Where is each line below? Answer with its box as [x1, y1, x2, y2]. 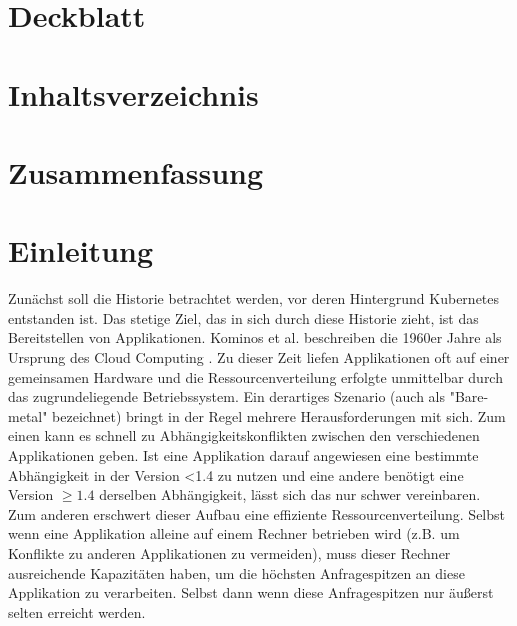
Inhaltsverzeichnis [8, 73, 259, 114]
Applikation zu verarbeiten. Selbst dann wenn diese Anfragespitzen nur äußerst [8, 582, 494, 603]
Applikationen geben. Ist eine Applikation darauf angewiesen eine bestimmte [8, 445, 479, 465]
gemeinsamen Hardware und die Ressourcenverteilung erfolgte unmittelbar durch [8, 366, 503, 387]
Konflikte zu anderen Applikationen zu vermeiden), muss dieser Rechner [8, 542, 451, 563]
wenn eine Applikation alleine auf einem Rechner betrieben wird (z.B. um [8, 523, 460, 544]
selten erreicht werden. [8, 601, 146, 622]
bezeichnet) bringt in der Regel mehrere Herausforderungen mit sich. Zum [52, 405, 506, 426]
